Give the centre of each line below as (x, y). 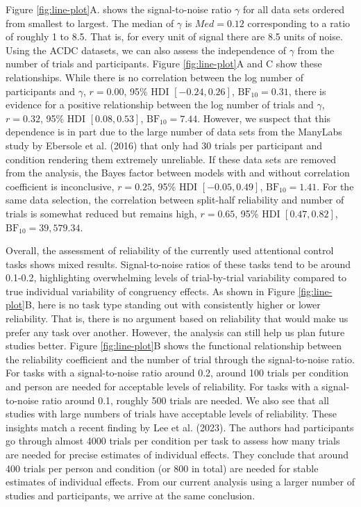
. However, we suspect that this (264, 118)
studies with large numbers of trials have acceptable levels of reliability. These (171, 414)
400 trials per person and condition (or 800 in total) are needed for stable (162, 468)
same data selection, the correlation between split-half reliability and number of (175, 200)
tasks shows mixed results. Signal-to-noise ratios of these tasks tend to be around (178, 264)
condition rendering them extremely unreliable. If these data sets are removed (171, 159)
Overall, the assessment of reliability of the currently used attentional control (170, 250)
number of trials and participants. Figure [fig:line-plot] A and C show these (164, 64)
